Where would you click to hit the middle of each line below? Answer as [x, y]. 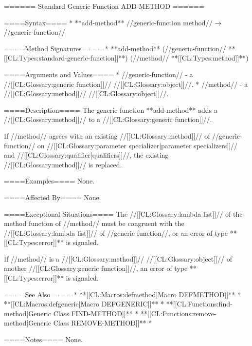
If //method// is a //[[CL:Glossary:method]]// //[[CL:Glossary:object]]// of [118, 258]
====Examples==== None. [49, 181]
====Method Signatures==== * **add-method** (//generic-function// [115, 48]
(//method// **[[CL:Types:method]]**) [189, 58]
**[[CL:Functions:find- [199, 304]
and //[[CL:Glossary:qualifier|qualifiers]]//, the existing [86, 155]
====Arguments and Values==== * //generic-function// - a [99, 74]
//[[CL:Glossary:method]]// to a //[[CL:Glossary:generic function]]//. [108, 119]
